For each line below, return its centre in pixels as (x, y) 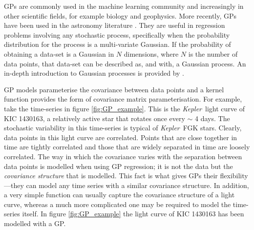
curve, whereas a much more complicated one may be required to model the (117, 204)
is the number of (213, 53)
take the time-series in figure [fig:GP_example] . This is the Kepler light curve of (124, 108)
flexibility (234, 176)
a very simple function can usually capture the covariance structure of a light (119, 195)
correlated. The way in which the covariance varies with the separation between (123, 156)
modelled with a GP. (35, 223)
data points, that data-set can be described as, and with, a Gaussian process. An (125, 63)
